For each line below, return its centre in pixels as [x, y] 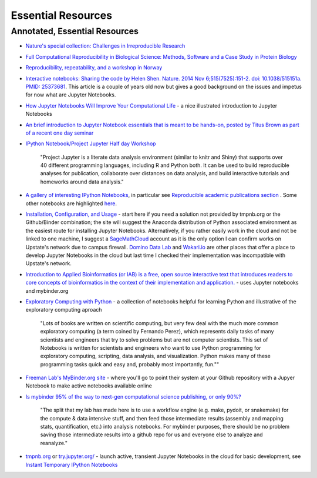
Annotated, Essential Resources [75, 31]
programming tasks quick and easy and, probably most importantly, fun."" [130, 364]
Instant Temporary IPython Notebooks [72, 464]
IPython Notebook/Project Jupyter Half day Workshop [91, 143]
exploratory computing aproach [64, 310]
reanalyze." [54, 443]
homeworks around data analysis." [82, 182]
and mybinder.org [47, 290]
